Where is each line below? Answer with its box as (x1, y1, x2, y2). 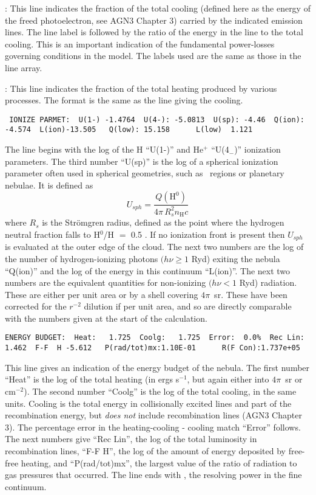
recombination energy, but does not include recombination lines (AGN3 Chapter (5, 409, 302, 421)
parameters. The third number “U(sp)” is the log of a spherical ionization (5, 154, 278, 167)
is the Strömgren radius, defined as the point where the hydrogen (42, 216, 284, 229)
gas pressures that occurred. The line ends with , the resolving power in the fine (5, 468, 302, 481)
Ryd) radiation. (239, 276, 297, 289)
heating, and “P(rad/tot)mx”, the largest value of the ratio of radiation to (21, 456, 297, 469)
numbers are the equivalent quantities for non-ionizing (5, 276, 206, 289)
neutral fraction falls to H (5, 227, 100, 240)
